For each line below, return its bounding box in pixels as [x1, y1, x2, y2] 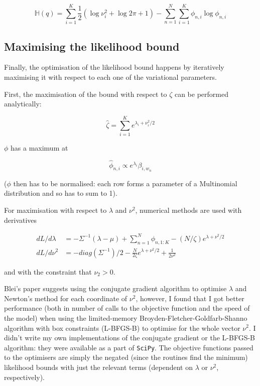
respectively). [4, 371, 45, 382]
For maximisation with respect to [4, 205, 107, 215]
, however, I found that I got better [136, 293, 244, 303]
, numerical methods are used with [135, 205, 242, 215]
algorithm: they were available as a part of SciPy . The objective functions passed [4, 342, 253, 352]
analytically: [4, 98, 42, 109]
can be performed [174, 88, 228, 99]
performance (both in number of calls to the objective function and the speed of [4, 303, 250, 313]
